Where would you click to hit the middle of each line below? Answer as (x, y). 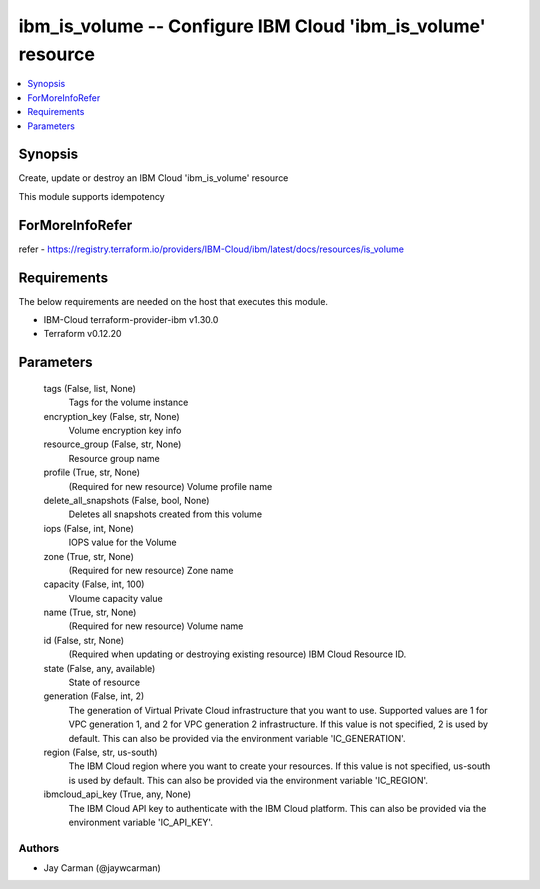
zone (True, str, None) (88, 556)
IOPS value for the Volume (122, 542)
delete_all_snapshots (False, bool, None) (126, 500)
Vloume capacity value (116, 598)
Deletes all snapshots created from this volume (165, 514)
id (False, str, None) (84, 640)
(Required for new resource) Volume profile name (170, 486)
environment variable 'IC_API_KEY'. (141, 822)
